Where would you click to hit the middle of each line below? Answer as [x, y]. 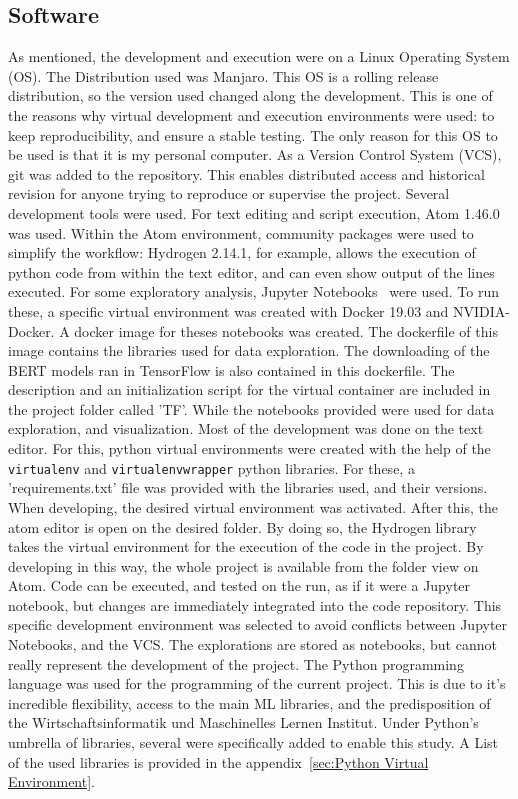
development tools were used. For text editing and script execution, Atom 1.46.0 [254, 212]
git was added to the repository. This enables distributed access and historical [246, 173]
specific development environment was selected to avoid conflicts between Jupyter [258, 624]
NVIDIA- [482, 310]
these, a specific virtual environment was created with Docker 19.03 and [228, 310]
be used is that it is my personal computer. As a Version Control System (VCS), [255, 154]
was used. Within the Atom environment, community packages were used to [241, 232]
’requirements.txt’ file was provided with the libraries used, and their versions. [248, 487]
